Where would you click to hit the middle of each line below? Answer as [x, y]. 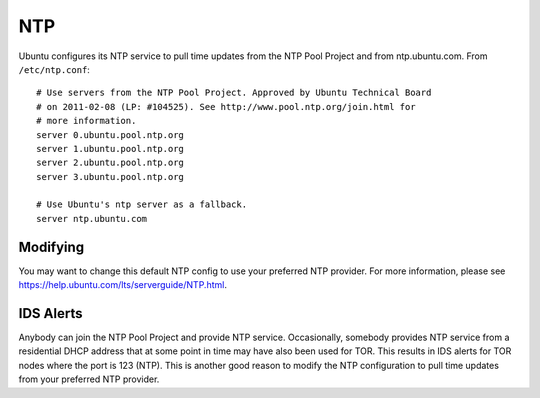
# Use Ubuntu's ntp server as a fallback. [142, 204]
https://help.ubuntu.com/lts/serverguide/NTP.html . [122, 285]
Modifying [51, 246]
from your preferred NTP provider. [89, 379]
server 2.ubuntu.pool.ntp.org [110, 163]
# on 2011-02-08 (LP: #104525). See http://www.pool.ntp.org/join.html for [226, 106]
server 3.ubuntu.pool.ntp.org [110, 176]
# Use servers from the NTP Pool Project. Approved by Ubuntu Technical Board [234, 93]
